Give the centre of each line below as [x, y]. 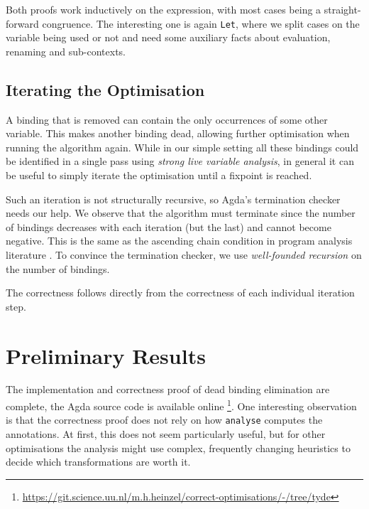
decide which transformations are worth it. [98, 462]
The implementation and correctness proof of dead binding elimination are [168, 389]
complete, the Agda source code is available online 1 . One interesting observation [181, 405]
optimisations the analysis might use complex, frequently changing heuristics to [178, 448]
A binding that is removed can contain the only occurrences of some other [167, 119]
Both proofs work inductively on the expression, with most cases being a [164, 9]
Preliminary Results [106, 355]
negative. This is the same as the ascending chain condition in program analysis [179, 241]
